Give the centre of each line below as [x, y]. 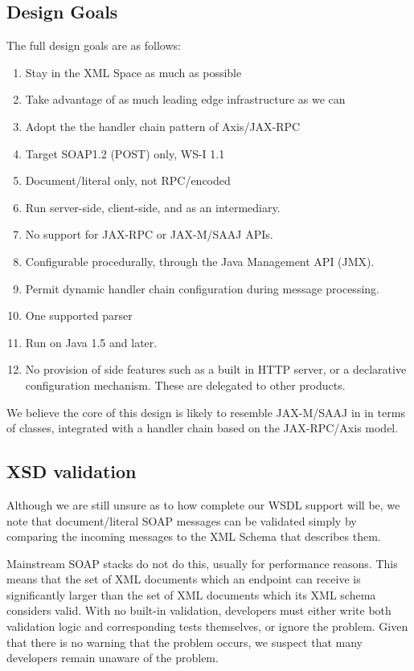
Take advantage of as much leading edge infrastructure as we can [185, 99]
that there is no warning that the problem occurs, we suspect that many [185, 642]
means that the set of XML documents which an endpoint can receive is [184, 579]
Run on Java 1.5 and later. [91, 342]
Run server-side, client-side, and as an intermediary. [153, 207]
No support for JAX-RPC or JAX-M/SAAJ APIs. [149, 234]
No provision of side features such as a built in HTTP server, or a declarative [216, 369]
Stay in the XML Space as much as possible [133, 72]
